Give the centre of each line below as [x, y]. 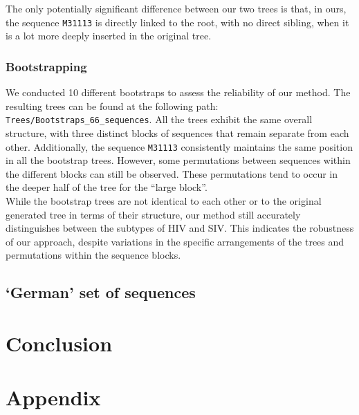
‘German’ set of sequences [101, 292]
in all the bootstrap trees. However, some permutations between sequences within [178, 160]
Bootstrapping [46, 66]
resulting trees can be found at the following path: [112, 105]
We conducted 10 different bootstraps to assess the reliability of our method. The [178, 92]
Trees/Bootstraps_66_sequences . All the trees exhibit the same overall [159, 119]
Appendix [53, 397]
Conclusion [59, 343]
